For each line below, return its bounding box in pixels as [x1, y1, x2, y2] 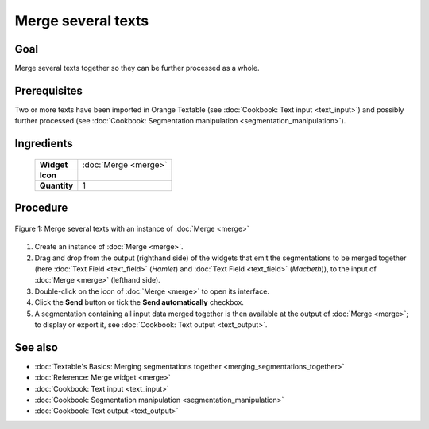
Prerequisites [14, 84, 83, 97]
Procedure [14, 201, 68, 215]
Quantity [39, 180, 74, 191]
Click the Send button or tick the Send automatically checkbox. [34, 298, 244, 307]
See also [14, 341, 59, 354]
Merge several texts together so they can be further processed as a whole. [14, 64, 260, 73]
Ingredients [14, 137, 73, 150]
